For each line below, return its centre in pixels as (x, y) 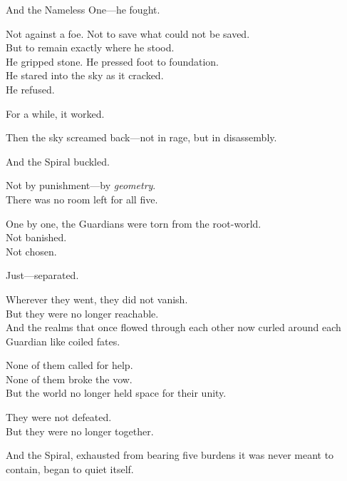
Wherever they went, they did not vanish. (97, 299)
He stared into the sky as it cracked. (85, 75)
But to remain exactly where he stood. (90, 47)
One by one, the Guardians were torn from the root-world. (134, 223)
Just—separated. (42, 275)
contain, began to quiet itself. (70, 469)
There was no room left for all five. (82, 199)
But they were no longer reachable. (82, 313)
